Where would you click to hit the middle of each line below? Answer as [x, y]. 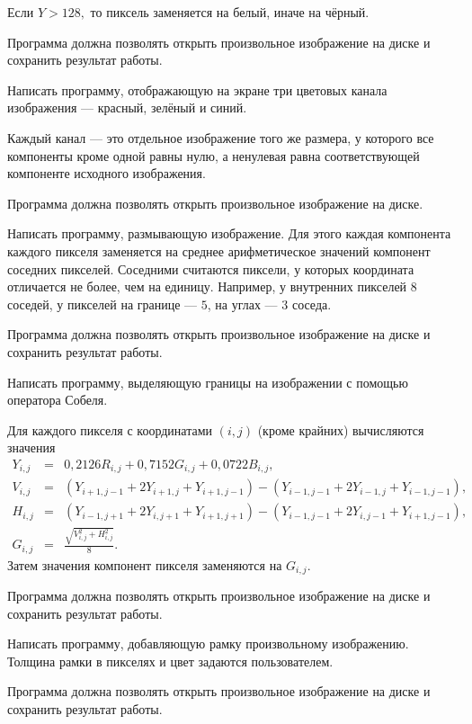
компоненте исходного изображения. [107, 173]
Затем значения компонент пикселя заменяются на [145, 564]
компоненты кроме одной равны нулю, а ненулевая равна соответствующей [214, 155]
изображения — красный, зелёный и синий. [127, 107]
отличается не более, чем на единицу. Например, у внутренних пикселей [207, 286]
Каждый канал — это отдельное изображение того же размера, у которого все [221, 137]
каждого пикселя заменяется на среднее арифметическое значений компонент [219, 250]
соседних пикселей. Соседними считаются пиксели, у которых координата [211, 268]
